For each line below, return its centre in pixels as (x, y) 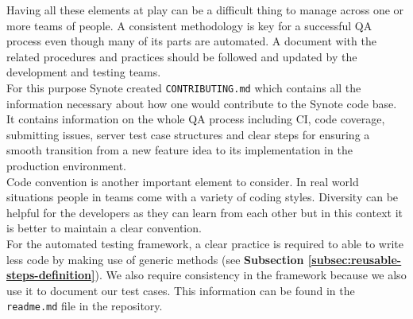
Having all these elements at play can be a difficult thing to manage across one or (205, 10)
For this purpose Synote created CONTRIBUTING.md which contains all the (184, 87)
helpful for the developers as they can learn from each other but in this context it (205, 212)
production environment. (67, 165)
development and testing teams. (84, 72)
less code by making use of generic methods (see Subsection (155, 259)
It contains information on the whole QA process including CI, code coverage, (196, 119)
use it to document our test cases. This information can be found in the (181, 290)
